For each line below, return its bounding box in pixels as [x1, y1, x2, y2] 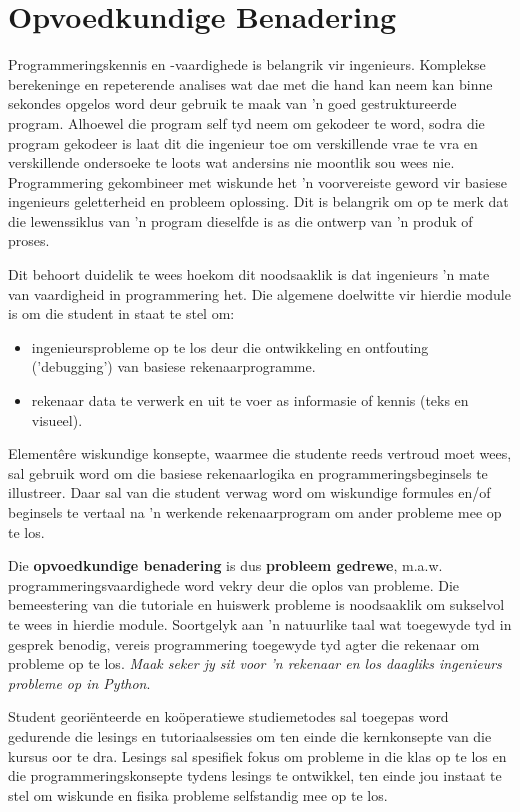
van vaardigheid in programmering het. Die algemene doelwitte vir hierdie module [8, 283, 511, 304]
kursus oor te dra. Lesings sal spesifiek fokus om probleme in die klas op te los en [8, 745, 507, 766]
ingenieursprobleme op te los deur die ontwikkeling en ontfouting [31, 336, 429, 357]
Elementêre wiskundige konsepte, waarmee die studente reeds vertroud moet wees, [8, 443, 512, 464]
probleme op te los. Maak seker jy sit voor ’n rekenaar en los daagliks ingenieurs [8, 653, 502, 674]
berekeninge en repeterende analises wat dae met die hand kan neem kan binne [8, 73, 493, 94]
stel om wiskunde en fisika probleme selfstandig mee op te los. [8, 784, 388, 805]
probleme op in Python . [8, 672, 151, 693]
